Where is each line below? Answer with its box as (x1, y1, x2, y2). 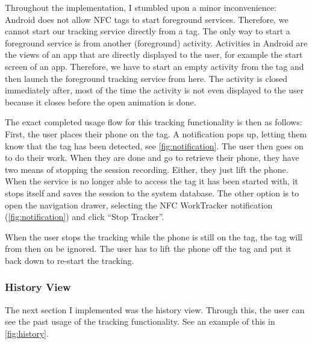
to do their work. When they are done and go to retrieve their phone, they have (5, 151, 299, 164)
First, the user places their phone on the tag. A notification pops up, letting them (5, 127, 307, 140)
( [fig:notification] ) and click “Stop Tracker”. (5, 210, 164, 223)
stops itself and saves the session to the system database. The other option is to (5, 186, 299, 199)
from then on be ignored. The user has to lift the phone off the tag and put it (5, 242, 292, 255)
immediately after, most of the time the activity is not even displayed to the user (5, 84, 304, 96)
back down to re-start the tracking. (5, 254, 134, 266)
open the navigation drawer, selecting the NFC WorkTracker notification (5, 198, 273, 211)
